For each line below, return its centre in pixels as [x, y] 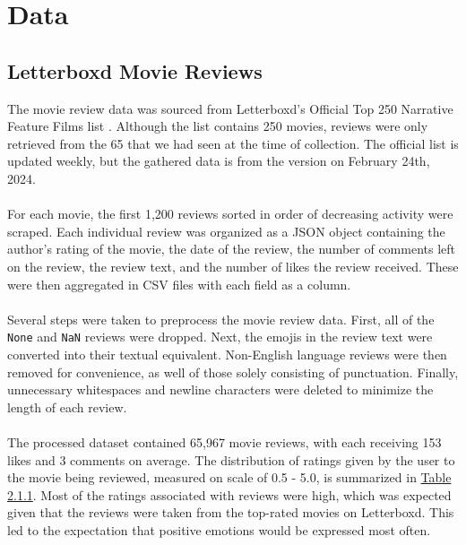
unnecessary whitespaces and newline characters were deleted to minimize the [220, 389]
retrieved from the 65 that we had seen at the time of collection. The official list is [233, 143]
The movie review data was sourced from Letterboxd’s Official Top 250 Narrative [230, 108]
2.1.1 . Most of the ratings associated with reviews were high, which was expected [229, 494]
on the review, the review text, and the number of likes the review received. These [233, 266]
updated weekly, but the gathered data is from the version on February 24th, [219, 161]
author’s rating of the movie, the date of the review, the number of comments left [232, 249]
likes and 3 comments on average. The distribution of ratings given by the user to [231, 459]
